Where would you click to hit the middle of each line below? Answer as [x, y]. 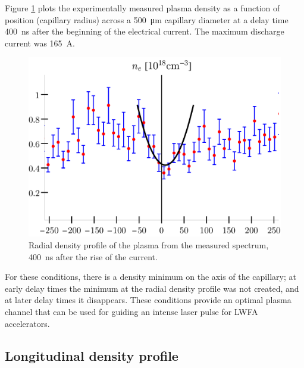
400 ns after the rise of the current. [93, 256]
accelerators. [27, 323]
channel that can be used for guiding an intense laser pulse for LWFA [131, 311]
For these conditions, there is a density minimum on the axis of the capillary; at [151, 277]
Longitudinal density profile [92, 355]
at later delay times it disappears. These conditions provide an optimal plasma [148, 300]
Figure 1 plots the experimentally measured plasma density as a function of [142, 8]
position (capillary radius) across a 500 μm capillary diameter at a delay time [147, 19]
